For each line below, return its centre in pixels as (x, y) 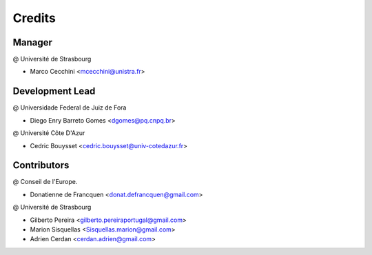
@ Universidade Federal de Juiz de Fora (70, 108)
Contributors (41, 165)
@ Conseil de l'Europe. (45, 182)
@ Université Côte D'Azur (49, 133)
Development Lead (54, 91)
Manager (33, 42)
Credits (34, 18)
